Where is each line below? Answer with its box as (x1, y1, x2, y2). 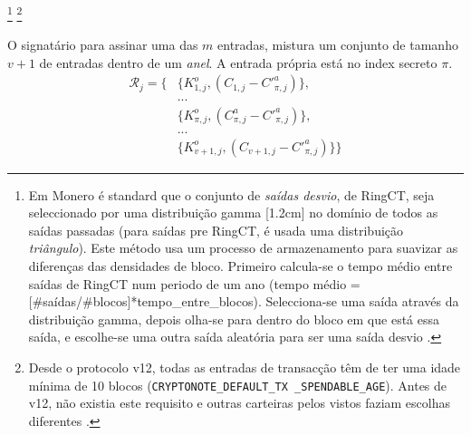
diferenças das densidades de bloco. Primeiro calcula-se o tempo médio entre (28, 256, 453, 275)
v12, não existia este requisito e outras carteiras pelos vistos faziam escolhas (28, 393, 450, 412)
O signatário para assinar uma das (7, 35, 198, 54)
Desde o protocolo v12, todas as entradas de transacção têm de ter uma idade (28, 357, 461, 376)
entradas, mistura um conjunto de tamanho (217, 35, 458, 54)
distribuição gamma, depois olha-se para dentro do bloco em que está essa (28, 309, 440, 328)
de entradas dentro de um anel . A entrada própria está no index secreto (39, 53, 437, 72)
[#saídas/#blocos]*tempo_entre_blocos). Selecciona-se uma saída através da (28, 292, 459, 311)
